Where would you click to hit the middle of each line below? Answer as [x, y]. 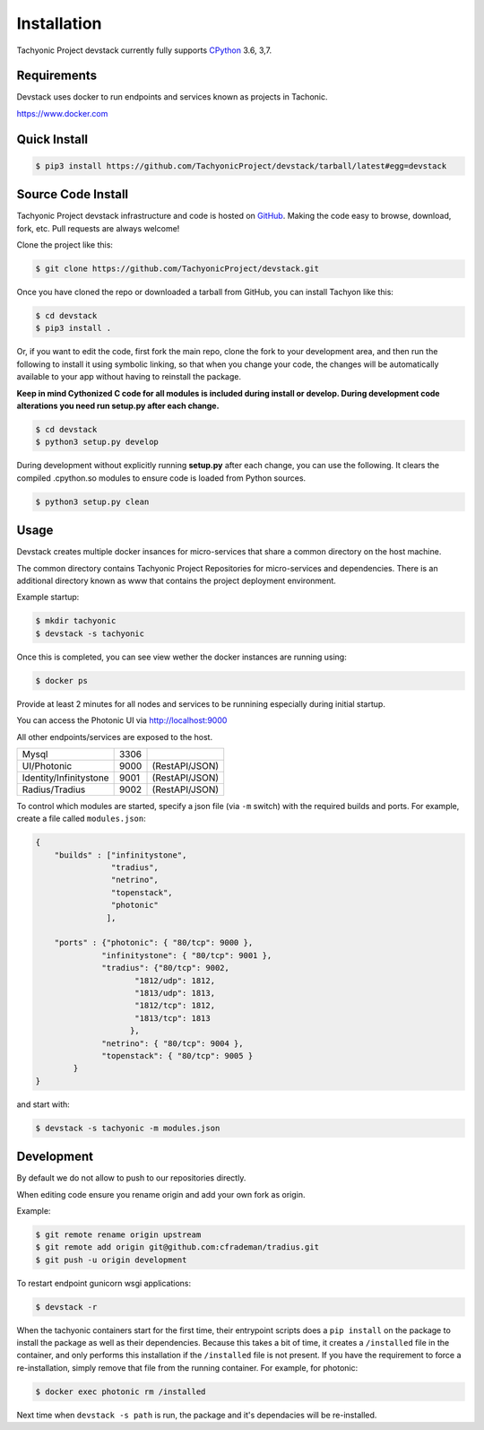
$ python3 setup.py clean [92, 501]
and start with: [43, 1104]
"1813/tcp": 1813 [173, 1018]
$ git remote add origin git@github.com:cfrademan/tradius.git [177, 1247]
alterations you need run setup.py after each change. [118, 406]
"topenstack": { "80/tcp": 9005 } [177, 1055]
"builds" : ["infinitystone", [121, 855]
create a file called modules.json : [82, 819]
